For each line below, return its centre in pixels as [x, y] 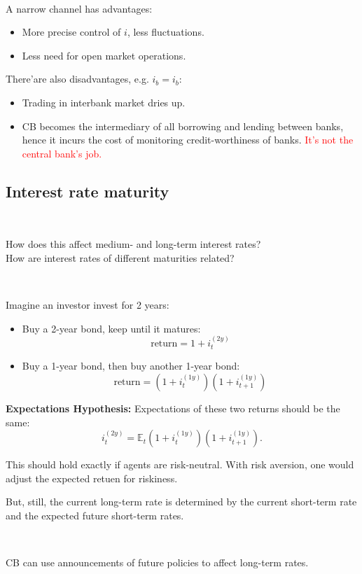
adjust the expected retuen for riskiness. [92, 478]
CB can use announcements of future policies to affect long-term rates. [157, 562]
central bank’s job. [62, 153]
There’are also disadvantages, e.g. [77, 79]
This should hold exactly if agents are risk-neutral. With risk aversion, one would [180, 464]
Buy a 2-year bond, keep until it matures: [111, 328]
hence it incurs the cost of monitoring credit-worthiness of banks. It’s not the [188, 140]
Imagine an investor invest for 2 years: [88, 304]
